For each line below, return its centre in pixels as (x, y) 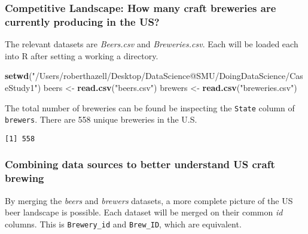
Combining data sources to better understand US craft (140, 164)
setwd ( (19, 76)
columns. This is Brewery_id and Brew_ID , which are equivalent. (123, 224)
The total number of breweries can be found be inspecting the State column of (150, 107)
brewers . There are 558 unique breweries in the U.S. (101, 119)
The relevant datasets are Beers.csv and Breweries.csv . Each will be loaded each (152, 44)
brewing (25, 178)
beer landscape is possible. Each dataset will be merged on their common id (144, 212)
